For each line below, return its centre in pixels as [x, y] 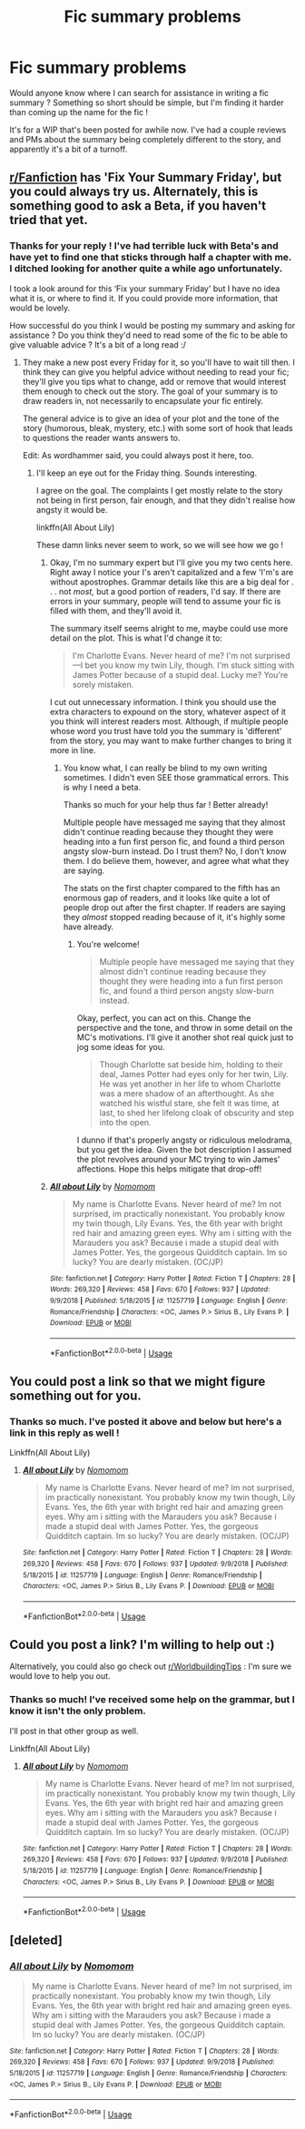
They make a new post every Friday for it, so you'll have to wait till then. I [158, 362]
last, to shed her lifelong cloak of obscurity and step [197, 1113]
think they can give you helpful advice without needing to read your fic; [156, 372]
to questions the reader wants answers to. [101, 437]
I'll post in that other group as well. [74, 1731]
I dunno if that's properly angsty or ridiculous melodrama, [185, 1140]
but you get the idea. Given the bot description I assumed [184, 1149]
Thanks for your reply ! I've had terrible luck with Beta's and [144, 246]
